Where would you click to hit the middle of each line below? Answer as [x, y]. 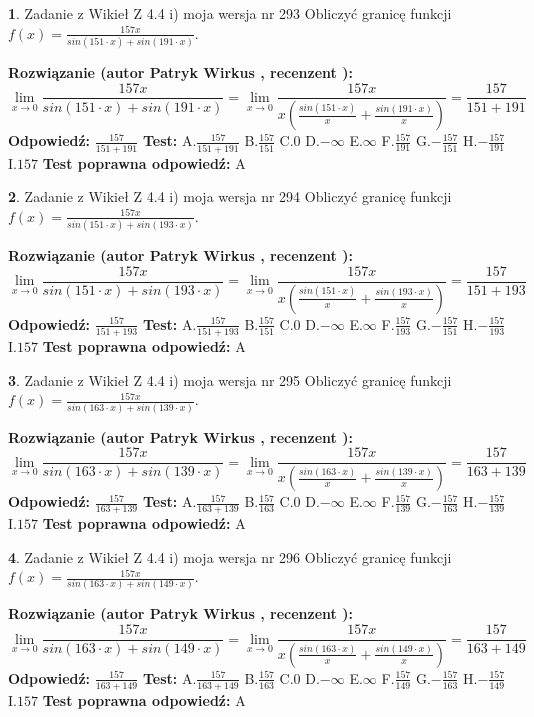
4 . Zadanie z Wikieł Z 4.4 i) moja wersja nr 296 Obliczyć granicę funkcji [230, 556]
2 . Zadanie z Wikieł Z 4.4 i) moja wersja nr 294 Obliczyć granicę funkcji [230, 196]
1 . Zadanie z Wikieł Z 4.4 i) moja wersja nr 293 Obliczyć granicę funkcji [230, 13]
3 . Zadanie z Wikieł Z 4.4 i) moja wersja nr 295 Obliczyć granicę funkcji [230, 379]
